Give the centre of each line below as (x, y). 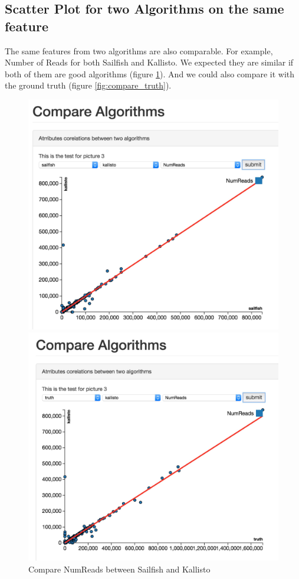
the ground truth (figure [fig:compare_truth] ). (88, 85)
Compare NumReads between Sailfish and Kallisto (119, 569)
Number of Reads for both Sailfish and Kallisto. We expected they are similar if (149, 62)
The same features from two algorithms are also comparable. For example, (139, 50)
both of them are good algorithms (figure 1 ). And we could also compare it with (150, 73)
